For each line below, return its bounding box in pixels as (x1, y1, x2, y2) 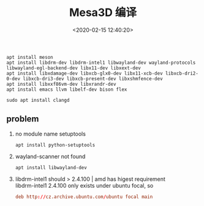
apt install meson (6, 54, 53, 60)
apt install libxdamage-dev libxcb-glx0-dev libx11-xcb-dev (6, 70, 164, 77)
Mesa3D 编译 (69, 6, 137, 20)
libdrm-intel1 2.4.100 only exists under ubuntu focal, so (15, 181, 154, 189)
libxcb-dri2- (165, 70, 199, 77)
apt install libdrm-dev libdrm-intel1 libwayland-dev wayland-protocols (6, 59, 196, 66)
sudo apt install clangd (6, 97, 70, 103)
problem (6, 114, 39, 124)
